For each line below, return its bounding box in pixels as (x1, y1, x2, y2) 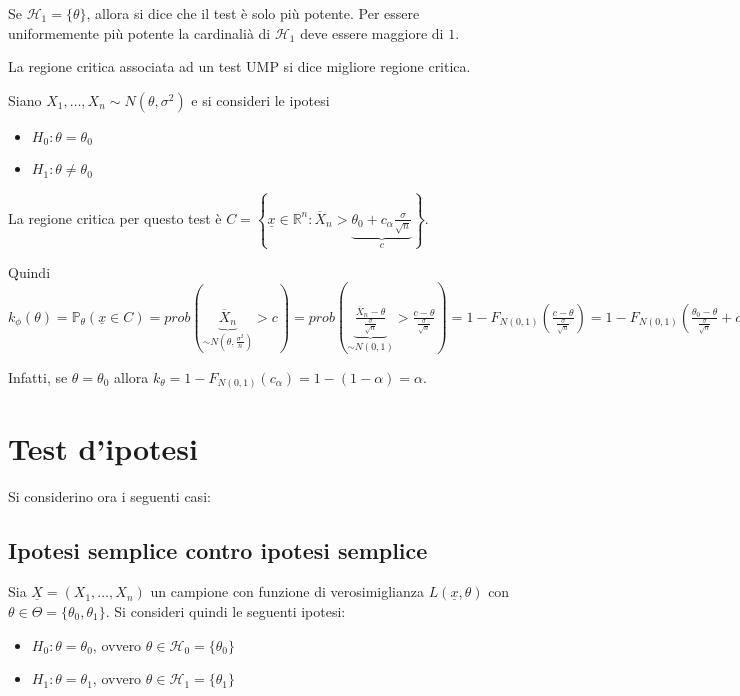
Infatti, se (8, 366, 68, 387)
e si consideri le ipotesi (191, 89, 330, 110)
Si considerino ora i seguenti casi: (8, 485, 211, 506)
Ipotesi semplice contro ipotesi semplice (8, 534, 428, 565)
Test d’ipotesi (8, 427, 198, 468)
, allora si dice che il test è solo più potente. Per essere (86, 3, 420, 23)
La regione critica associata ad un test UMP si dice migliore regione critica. (8, 56, 471, 77)
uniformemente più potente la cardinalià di (8, 22, 271, 43)
